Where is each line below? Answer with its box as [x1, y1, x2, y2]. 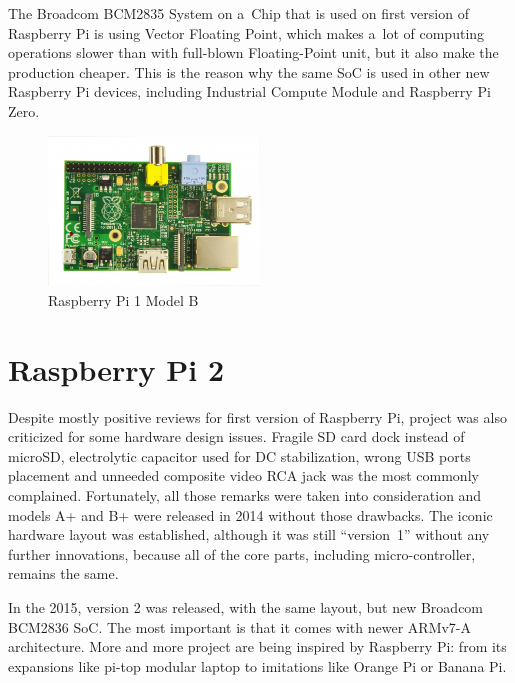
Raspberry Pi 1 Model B [48, 289, 199, 310]
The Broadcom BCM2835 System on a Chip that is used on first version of [8, 3, 469, 23]
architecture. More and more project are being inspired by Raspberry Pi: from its [8, 636, 507, 657]
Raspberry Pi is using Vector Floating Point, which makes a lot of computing [8, 22, 485, 43]
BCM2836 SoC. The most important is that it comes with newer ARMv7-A [8, 616, 472, 637]
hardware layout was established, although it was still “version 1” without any [8, 524, 490, 545]
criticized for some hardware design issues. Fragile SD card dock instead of [8, 426, 465, 447]
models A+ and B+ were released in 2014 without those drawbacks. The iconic [8, 504, 493, 525]
